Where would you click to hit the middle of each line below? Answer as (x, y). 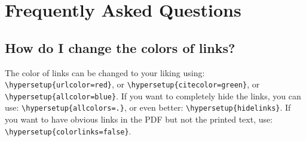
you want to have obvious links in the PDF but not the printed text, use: (139, 119)
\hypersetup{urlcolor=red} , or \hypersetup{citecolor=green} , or (132, 84)
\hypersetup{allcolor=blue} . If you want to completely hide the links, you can (153, 95)
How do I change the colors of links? (120, 47)
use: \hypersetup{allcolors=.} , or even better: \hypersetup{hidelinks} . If (148, 107)
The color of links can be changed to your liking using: (105, 72)
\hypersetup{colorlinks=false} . (68, 131)
